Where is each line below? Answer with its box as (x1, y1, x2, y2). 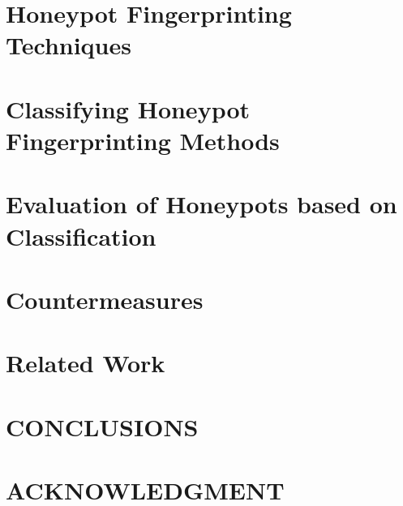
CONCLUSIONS (6, 410, 199, 443)
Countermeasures (6, 282, 204, 315)
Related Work (6, 346, 165, 379)
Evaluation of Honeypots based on (6, 187, 397, 221)
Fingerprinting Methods (6, 123, 280, 157)
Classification (6, 219, 156, 252)
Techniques (6, 28, 131, 62)
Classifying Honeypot (6, 92, 251, 125)
